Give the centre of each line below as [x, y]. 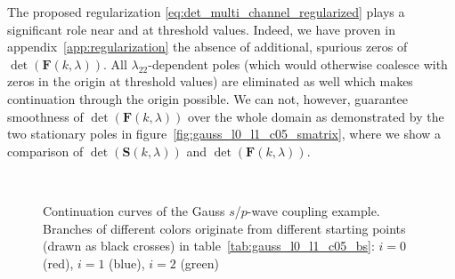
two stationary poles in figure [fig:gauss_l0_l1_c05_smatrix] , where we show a [224, 134]
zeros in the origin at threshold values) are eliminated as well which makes [210, 81]
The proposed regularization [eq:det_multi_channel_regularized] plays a [206, 12]
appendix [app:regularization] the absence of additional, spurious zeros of [207, 47]
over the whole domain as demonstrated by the [316, 116]
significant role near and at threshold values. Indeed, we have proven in [201, 29]
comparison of [45, 151]
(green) [199, 263]
